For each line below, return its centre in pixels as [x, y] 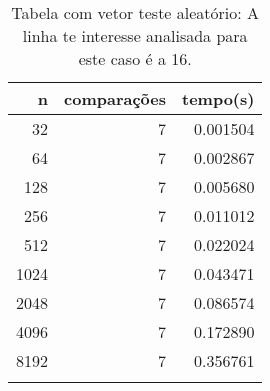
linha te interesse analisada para [135, 35]
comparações [115, 98]
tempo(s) [218, 98]
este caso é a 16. [135, 58]
